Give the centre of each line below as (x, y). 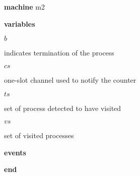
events (15, 152)
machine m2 (25, 7)
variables (20, 23)
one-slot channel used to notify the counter (70, 79)
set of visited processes (39, 135)
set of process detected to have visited (63, 108)
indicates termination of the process (59, 53)
